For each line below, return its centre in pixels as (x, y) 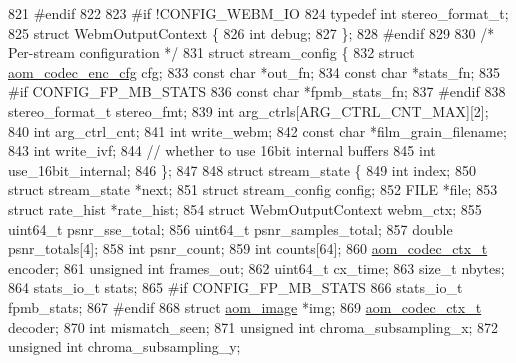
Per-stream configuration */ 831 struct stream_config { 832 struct (211, 52)
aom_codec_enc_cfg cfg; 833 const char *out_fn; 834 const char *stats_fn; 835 (254, 71)
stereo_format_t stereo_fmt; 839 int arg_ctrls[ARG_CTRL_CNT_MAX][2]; (248, 110)
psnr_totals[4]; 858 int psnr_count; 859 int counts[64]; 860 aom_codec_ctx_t (248, 248)
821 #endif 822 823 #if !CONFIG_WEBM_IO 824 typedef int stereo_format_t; (258, 13)
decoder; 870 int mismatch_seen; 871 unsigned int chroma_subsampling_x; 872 (253, 326)
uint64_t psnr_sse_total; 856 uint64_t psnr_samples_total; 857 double (230, 228)
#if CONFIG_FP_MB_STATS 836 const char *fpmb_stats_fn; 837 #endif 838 (257, 91)
